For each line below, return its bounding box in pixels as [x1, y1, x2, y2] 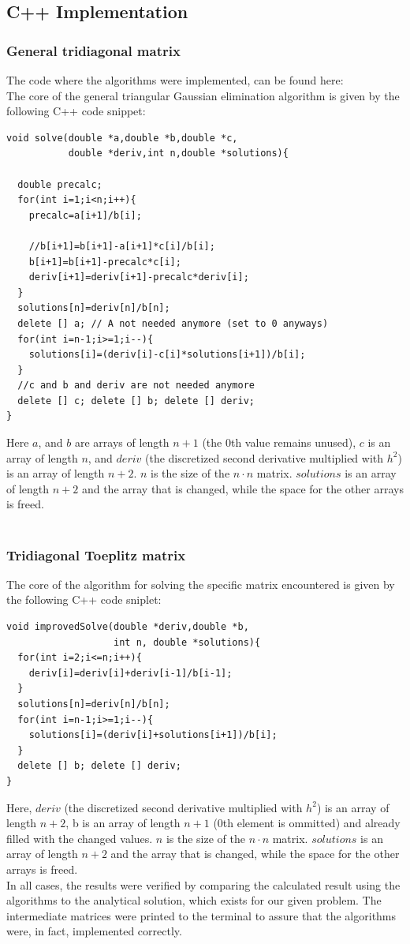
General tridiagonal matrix [6, 40, 181, 60]
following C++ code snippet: [6, 103, 146, 119]
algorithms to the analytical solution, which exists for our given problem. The [6, 892, 382, 908]
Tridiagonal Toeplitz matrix [6, 545, 186, 564]
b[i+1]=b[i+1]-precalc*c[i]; [28, 256, 181, 268]
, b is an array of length [65, 815, 181, 831]
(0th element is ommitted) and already [213, 815, 401, 831]
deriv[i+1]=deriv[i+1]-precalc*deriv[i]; [28, 272, 249, 283]
